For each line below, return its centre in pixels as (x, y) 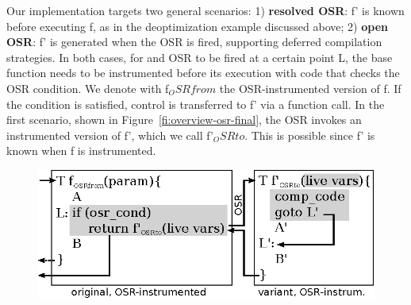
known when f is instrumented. (81, 151)
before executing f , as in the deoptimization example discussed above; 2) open (197, 26)
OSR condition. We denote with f (88, 88)
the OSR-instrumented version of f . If (310, 88)
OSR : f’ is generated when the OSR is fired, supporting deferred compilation (194, 42)
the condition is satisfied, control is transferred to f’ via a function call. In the (196, 104)
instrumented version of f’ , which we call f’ (110, 135)
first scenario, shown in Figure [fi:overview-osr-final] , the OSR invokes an (184, 120)
